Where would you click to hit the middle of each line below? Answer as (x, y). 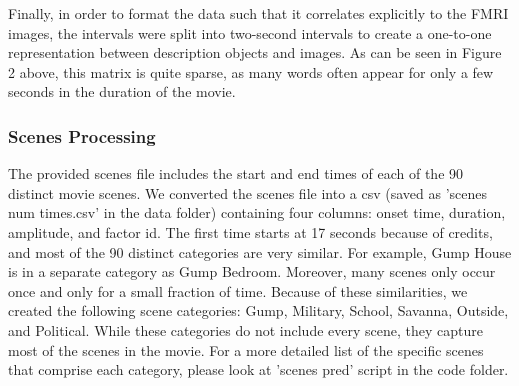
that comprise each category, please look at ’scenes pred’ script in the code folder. (258, 369)
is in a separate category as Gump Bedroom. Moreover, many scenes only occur (252, 271)
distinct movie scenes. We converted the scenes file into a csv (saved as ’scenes (248, 192)
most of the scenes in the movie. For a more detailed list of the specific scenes (246, 349)
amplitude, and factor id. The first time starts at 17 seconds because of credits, (250, 231)
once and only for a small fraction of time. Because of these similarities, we (238, 290)
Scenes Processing (82, 135)
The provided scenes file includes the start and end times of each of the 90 (236, 173)
